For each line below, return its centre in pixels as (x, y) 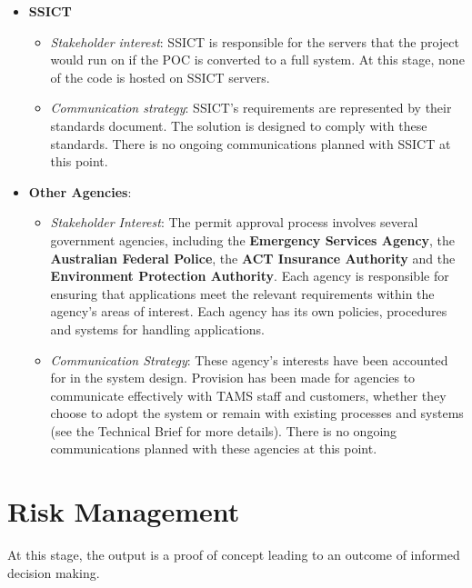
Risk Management (124, 511)
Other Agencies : (80, 191)
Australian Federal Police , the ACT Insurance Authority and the (253, 258)
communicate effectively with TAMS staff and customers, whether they (248, 395)
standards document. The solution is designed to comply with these (239, 125)
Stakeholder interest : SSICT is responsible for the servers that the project (255, 41)
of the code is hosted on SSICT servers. (160, 77)
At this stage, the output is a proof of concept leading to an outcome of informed (234, 555)
